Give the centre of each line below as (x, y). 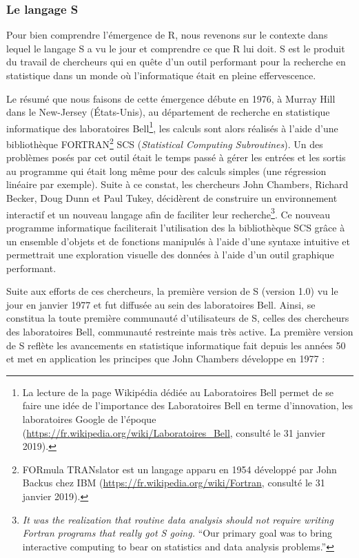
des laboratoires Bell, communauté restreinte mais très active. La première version (180, 332)
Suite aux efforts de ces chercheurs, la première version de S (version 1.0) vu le (172, 291)
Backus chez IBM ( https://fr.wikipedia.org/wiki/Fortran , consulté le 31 (174, 483)
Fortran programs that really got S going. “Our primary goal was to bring (177, 533)
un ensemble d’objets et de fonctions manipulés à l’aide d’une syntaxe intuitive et (178, 241)
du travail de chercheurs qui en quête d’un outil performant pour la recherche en (176, 62)
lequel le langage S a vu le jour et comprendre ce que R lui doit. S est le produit (176, 48)
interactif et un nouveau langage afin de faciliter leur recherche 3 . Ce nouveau (168, 213)
